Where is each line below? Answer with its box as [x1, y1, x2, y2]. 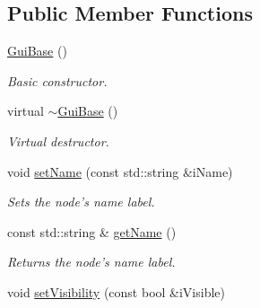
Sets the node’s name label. [7, 192, 155, 211]
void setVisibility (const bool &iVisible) [7, 282, 226, 301]
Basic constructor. [7, 71, 108, 90]
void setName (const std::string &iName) [7, 162, 233, 180]
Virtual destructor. [7, 131, 109, 150]
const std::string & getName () [7, 222, 177, 241]
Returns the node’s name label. [7, 252, 176, 271]
